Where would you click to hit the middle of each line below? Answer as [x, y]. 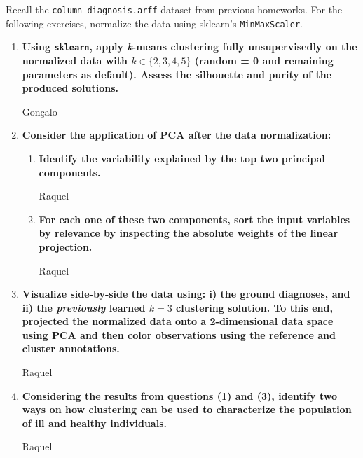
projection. [66, 246]
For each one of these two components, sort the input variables [194, 219]
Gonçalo [40, 111]
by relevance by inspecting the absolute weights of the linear [189, 233]
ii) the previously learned [84, 307]
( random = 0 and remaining [264, 60]
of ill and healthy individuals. [94, 423]
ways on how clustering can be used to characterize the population [187, 409]
